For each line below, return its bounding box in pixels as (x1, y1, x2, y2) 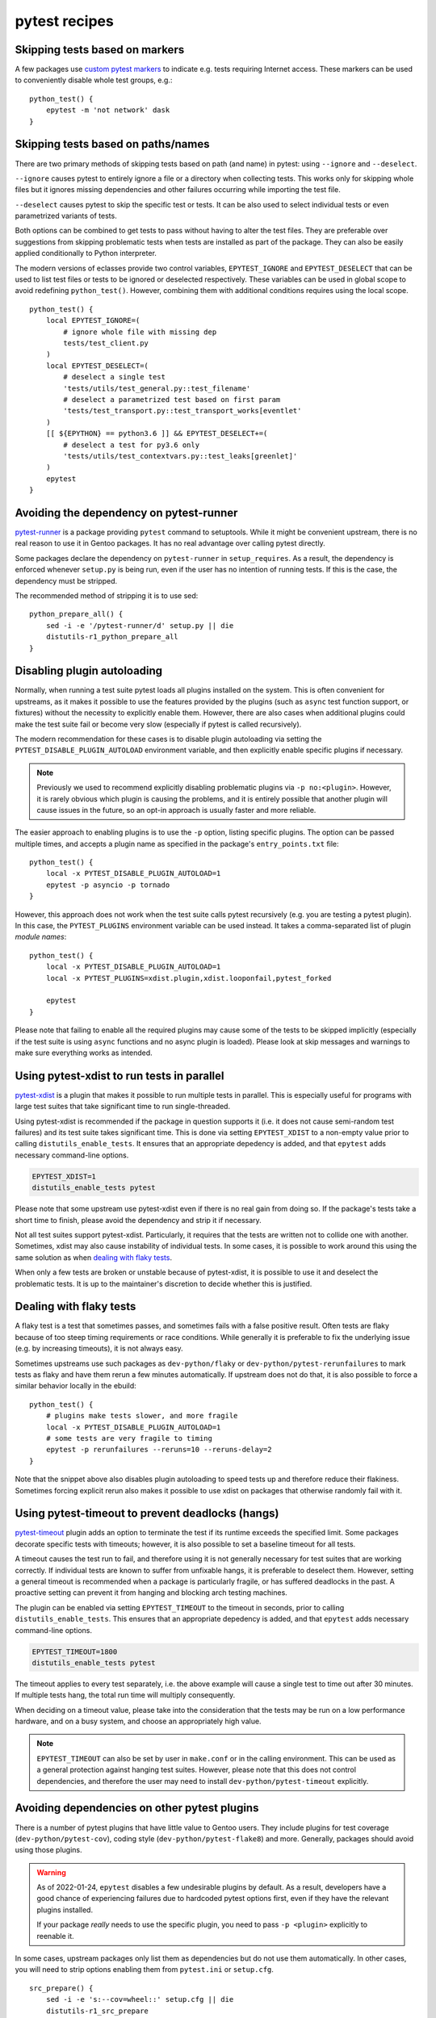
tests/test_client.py (63, 339, 149, 347)
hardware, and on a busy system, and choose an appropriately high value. (15, 1716, 262, 1727)
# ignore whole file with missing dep (63, 327, 217, 337)
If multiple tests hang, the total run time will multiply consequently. (15, 1690, 236, 1700)
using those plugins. (15, 1845, 82, 1855)
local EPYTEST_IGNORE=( (45, 316, 140, 325)
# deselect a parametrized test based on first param (63, 395, 281, 404)
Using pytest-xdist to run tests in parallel (15, 1069, 225, 1082)
